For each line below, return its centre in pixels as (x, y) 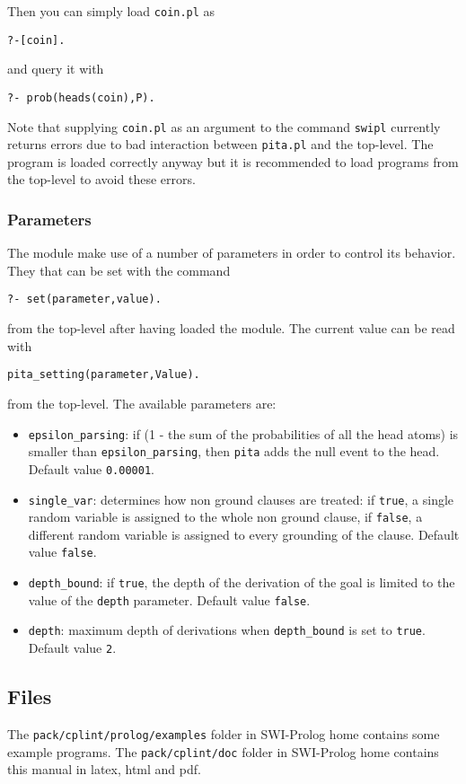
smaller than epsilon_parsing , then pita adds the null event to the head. (234, 451)
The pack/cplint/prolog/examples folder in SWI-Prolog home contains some (224, 733)
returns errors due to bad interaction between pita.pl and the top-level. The (220, 144)
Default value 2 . (72, 648)
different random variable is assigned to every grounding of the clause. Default (244, 534)
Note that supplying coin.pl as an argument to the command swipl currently (224, 126)
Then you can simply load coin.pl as (111, 11)
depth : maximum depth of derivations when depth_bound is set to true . (227, 630)
